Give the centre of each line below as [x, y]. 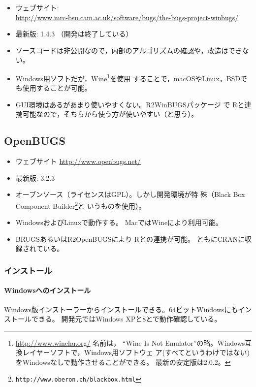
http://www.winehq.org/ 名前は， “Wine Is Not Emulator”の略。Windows [130, 342]
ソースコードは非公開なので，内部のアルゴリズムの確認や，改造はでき [129, 50]
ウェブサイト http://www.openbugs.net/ [78, 161]
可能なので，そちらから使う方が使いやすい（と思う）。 [110, 114]
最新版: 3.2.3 [35, 177]
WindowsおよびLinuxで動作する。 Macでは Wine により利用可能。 [119, 222]
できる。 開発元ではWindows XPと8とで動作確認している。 [126, 319]
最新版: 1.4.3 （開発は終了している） [74, 34]
